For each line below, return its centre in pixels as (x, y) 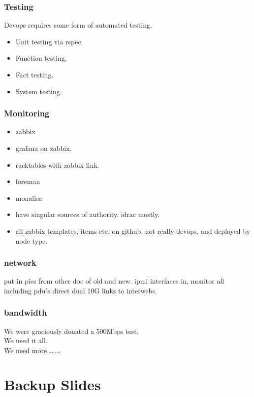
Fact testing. (34, 74)
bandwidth (26, 312)
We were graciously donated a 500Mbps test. (71, 331)
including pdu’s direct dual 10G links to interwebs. (80, 290)
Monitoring (27, 113)
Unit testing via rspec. (49, 41)
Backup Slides (52, 384)
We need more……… (32, 350)
